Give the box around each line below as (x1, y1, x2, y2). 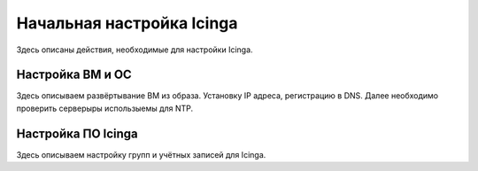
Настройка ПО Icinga (16, 126, 139, 141)
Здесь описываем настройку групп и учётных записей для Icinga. (16, 149, 266, 159)
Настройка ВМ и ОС (16, 67, 132, 82)
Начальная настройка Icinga (16, 13, 238, 33)
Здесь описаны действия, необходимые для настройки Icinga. (16, 44, 253, 55)
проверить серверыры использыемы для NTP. (16, 103, 194, 113)
